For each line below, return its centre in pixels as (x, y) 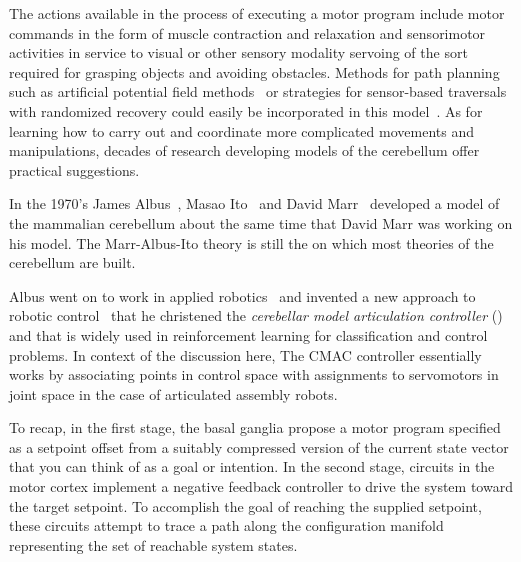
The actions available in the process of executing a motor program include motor (257, 13)
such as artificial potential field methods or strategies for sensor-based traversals (258, 91)
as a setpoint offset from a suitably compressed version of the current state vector (259, 446)
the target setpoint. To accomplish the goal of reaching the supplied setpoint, (245, 505)
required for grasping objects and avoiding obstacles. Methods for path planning (254, 71)
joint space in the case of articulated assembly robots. (173, 393)
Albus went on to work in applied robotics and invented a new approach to (242, 295)
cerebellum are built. (72, 262)
